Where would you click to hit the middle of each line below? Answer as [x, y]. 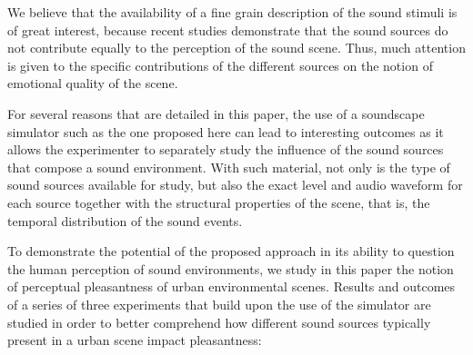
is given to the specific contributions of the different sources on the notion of [220, 65]
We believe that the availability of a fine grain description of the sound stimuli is [232, 12]
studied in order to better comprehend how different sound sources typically [219, 322]
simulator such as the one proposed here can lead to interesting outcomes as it [226, 131]
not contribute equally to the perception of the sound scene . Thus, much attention [236, 48]
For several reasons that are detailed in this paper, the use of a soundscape [216, 113]
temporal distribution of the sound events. [125, 220]
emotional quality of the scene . [93, 83]
